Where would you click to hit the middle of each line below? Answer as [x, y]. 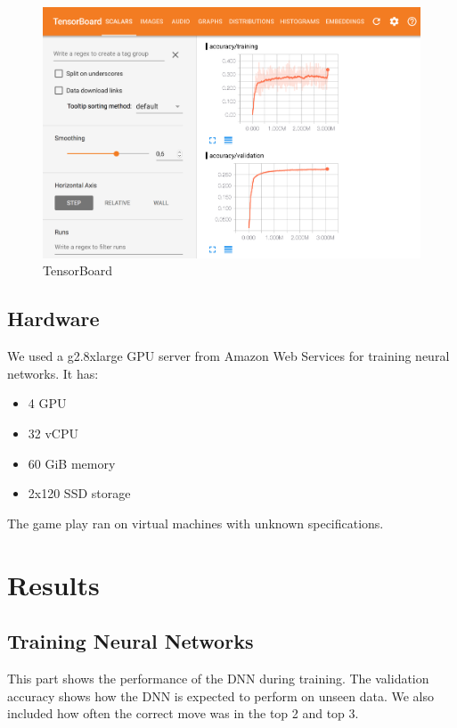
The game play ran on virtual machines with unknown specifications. [196, 523]
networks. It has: [53, 373]
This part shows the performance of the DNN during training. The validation [218, 678]
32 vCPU [53, 433]
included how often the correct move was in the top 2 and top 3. [183, 713]
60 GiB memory [72, 463]
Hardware [53, 319]
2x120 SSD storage [79, 493]
